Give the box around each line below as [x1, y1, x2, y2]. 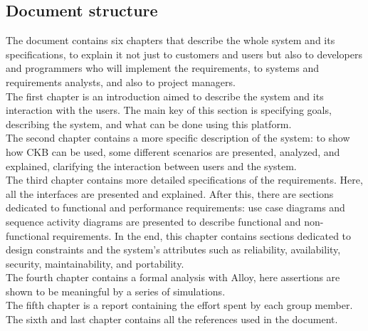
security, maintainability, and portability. [6, 256, 184, 270]
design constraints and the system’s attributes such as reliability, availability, [6, 242, 341, 257]
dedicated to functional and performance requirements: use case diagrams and [6, 200, 345, 215]
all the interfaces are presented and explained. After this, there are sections [6, 186, 334, 201]
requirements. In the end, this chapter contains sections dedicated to [52, 228, 352, 243]
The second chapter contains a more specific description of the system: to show [6, 130, 350, 145]
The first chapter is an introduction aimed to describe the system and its [6, 88, 324, 103]
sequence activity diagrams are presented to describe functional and [6, 214, 301, 228]
